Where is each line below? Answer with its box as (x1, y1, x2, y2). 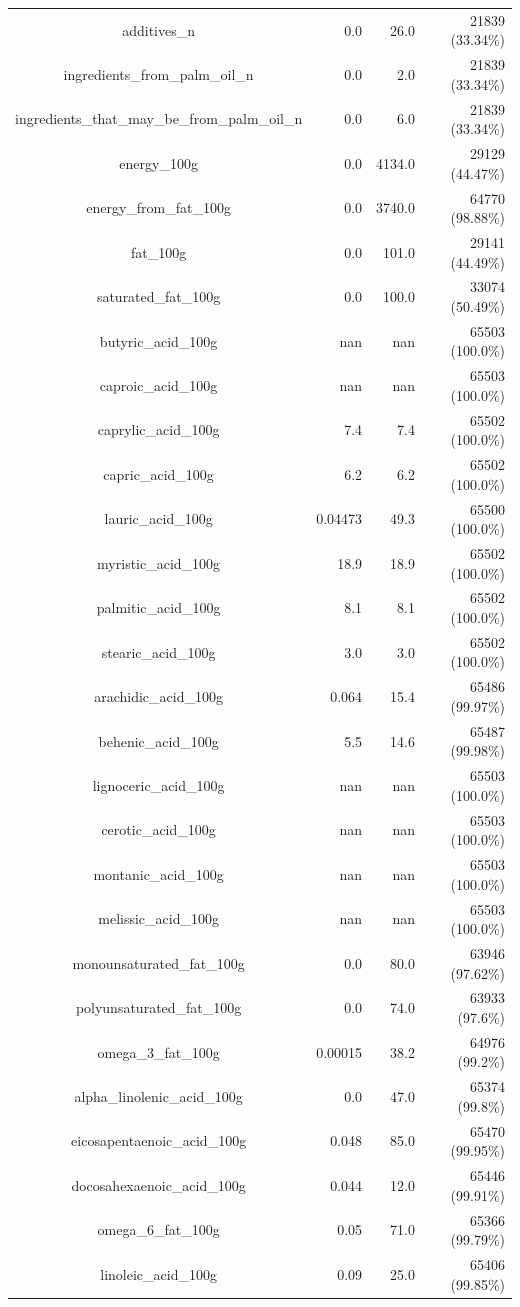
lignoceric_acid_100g (92, 774, 225, 795)
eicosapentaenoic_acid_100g (71, 1130, 247, 1151)
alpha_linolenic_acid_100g (74, 1086, 243, 1107)
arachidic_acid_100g (94, 686, 223, 707)
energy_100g (119, 152, 198, 173)
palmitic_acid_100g (96, 597, 221, 618)
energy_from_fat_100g (86, 197, 231, 218)
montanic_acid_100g (93, 863, 224, 884)
